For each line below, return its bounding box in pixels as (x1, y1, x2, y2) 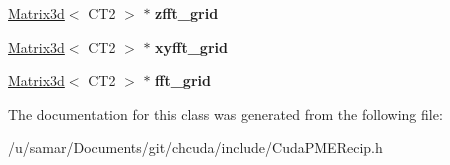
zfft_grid (155, 3, 219, 23)
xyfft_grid (155, 36, 228, 57)
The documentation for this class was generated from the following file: (8, 103, 443, 124)
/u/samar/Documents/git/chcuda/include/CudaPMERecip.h (8, 137, 383, 158)
